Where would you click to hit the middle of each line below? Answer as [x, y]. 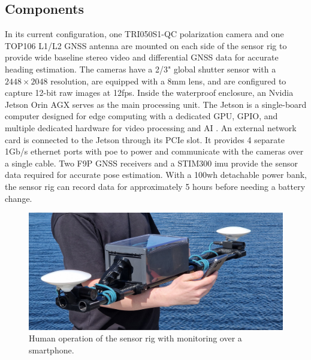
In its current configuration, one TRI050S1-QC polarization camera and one [144, 34]
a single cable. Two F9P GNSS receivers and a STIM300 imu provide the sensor [151, 163]
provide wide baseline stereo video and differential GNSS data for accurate [142, 57]
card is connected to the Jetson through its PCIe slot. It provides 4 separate [145, 139]
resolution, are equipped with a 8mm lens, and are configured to [168, 81]
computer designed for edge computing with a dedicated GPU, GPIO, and [141, 116]
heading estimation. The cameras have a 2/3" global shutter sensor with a [141, 69]
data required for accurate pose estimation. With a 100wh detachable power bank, [156, 175]
